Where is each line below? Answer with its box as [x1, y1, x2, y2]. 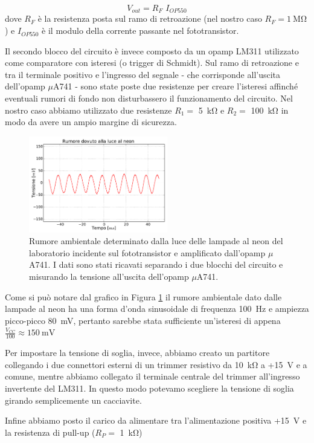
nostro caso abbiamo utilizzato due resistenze [5, 103, 172, 116]
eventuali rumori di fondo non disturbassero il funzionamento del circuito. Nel [5, 92, 293, 105]
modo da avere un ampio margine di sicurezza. [5, 115, 177, 128]
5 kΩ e [198, 103, 225, 116]
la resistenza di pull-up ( [5, 425, 95, 438]
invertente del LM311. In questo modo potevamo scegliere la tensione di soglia [5, 381, 294, 394]
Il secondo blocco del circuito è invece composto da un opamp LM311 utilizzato [5, 44, 299, 57]
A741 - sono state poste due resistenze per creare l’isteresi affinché [53, 80, 298, 92]
